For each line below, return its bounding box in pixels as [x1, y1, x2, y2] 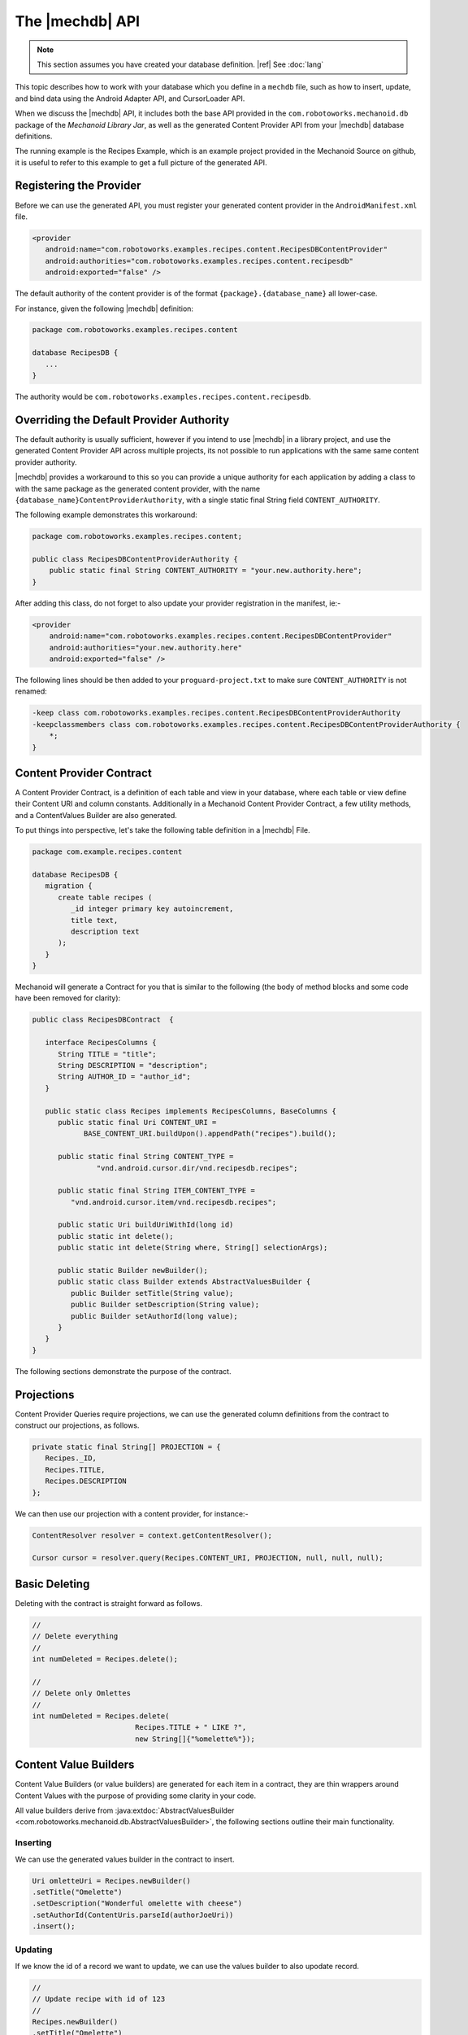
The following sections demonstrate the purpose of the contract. [15, 1366, 232, 1376]
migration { [45, 882, 93, 891]
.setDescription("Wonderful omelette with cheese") [32, 1899, 243, 1908]
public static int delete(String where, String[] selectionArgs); [58, 1243, 328, 1253]
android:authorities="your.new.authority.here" [49, 643, 243, 652]
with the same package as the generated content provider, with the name [15, 484, 260, 493]
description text [70, 926, 140, 936]
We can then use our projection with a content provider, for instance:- [15, 1508, 249, 1518]
